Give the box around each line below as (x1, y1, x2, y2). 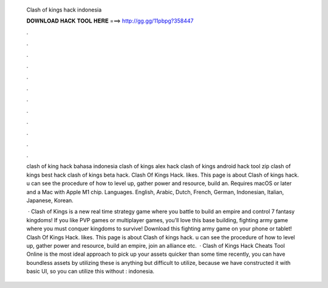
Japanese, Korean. (26, 197, 74, 204)
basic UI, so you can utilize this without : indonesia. (26, 268, 155, 275)
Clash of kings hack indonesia (26, 6, 102, 13)
